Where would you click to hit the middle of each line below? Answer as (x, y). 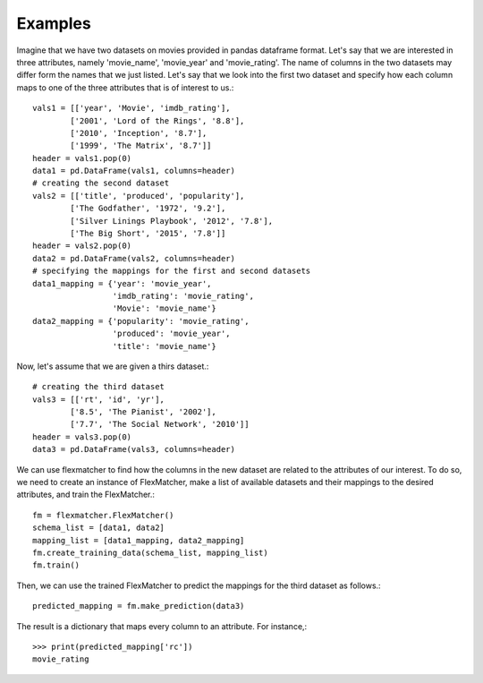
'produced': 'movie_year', (172, 334)
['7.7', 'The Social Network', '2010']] (160, 424)
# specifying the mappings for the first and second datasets (172, 271)
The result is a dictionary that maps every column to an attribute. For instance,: (162, 626)
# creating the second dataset (101, 183)
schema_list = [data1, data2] (99, 528)
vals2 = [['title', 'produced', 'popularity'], (139, 196)
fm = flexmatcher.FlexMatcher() (103, 515)
